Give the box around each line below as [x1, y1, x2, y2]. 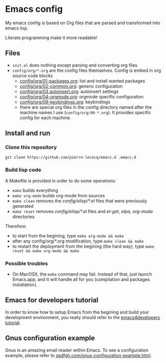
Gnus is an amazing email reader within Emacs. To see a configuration [5, 347, 149, 353]
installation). [12, 282, 38, 288]
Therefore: [5, 223, 27, 229]
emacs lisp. [5, 25, 29, 31]
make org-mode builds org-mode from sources [12, 192, 105, 198]
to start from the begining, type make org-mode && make [12, 232, 124, 238]
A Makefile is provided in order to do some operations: [5, 178, 116, 183]
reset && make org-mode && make [12, 248, 79, 253]
